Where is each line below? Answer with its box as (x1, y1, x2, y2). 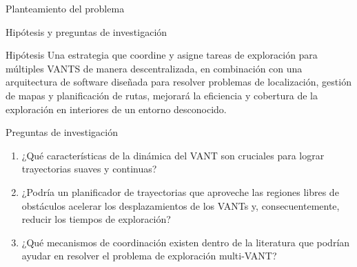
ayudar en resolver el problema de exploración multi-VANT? (21, 248, 277, 263)
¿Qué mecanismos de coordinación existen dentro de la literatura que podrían (21, 235, 350, 249)
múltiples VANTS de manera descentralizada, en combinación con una (6, 61, 303, 75)
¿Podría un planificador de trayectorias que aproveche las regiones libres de (21, 184, 339, 199)
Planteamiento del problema (6, 1, 125, 15)
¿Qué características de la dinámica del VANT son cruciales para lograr (21, 148, 325, 162)
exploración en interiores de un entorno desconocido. (6, 101, 227, 116)
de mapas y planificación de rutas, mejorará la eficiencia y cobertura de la (6, 88, 318, 102)
